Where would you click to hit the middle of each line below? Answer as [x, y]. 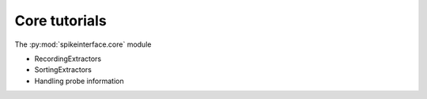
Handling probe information [79, 81]
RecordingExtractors [68, 59]
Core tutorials [60, 21]
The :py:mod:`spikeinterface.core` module [83, 44]
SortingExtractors [63, 70]
